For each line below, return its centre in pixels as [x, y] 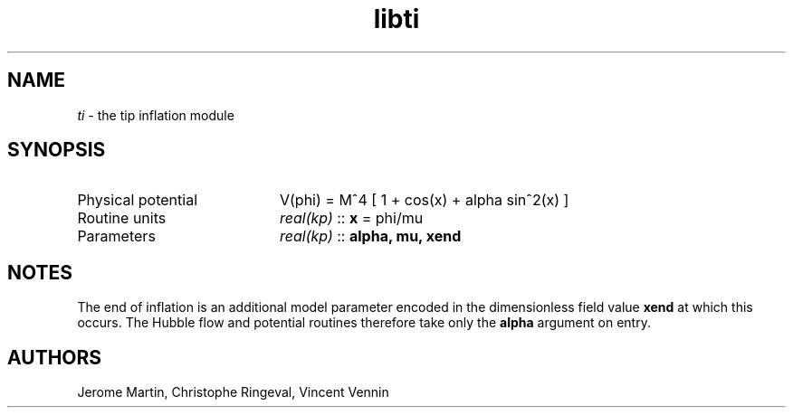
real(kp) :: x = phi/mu [351, 218]
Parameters [116, 236]
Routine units [122, 218]
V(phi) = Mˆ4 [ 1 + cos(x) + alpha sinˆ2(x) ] [424, 200]
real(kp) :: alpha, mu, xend [370, 236]
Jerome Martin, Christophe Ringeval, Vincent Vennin [233, 392]
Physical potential [138, 200]
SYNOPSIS [57, 150]
